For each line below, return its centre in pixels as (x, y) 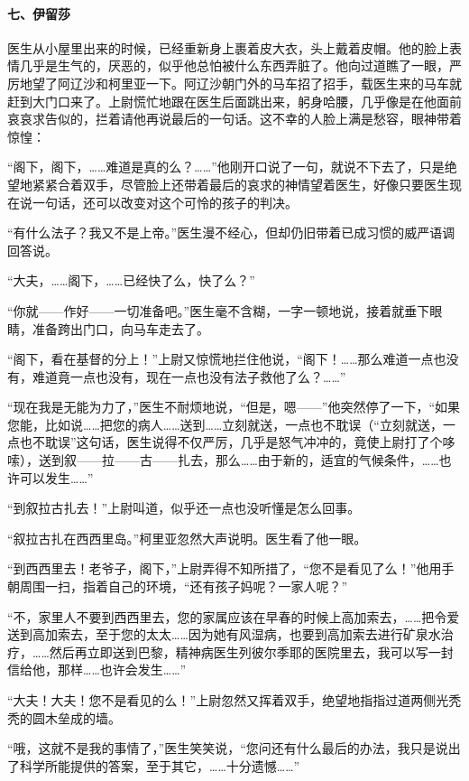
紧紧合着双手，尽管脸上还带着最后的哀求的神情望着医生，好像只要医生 (240, 184)
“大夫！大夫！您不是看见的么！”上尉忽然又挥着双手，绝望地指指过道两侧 (222, 700)
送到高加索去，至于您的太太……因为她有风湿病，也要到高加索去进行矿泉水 (224, 634)
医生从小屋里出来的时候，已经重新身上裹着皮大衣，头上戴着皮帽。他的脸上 (228, 47)
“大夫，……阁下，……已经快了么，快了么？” (131, 280)
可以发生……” (56, 477)
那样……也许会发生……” (122, 669)
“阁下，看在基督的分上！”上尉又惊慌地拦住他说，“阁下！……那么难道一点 (221, 359)
